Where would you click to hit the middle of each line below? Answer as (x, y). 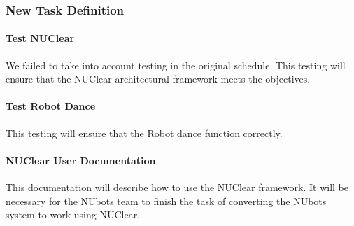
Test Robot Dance (51, 106)
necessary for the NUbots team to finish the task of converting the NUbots (166, 200)
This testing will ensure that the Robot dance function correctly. (144, 133)
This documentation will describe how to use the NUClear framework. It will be (177, 187)
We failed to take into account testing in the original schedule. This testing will (176, 65)
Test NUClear (40, 38)
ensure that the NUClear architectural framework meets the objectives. (158, 79)
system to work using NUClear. (73, 214)
